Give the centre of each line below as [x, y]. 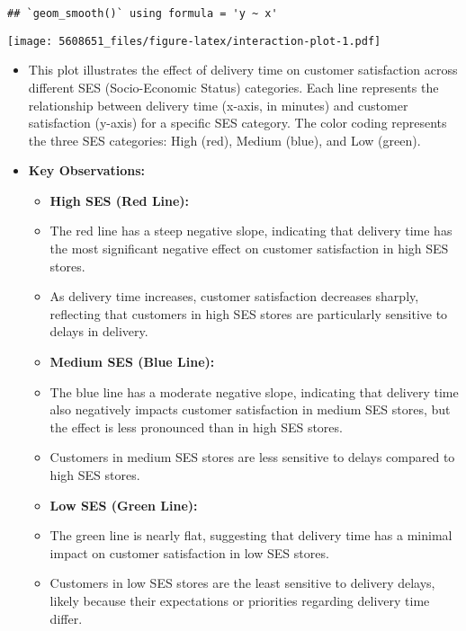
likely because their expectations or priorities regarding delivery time [240, 600]
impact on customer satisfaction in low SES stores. [189, 552]
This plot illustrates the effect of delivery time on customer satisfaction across [243, 70]
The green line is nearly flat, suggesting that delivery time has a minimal [251, 535]
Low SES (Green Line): [124, 505]
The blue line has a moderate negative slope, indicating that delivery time [254, 391]
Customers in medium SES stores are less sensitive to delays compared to [252, 457]
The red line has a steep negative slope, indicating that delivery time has [251, 231]
